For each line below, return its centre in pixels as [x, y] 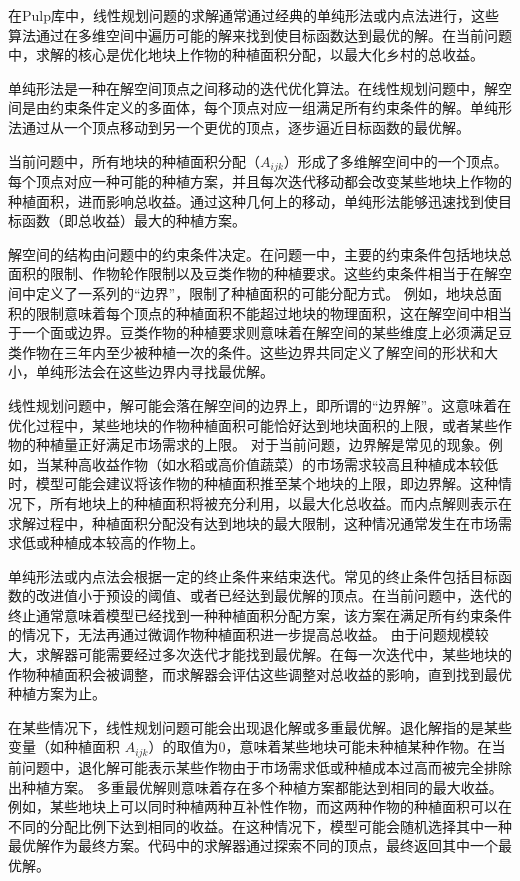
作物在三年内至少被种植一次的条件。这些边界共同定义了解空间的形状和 [252, 351]
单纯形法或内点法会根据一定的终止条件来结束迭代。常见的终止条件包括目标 [253, 575]
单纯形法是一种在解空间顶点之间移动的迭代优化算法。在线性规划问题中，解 [253, 87]
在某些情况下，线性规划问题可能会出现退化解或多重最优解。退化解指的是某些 [260, 726]
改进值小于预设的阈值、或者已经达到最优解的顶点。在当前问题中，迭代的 [273, 595]
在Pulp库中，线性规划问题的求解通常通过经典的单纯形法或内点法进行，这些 [253, 15]
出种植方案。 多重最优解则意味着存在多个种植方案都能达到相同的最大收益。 [255, 786]
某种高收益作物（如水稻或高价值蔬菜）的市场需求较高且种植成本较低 [273, 463]
